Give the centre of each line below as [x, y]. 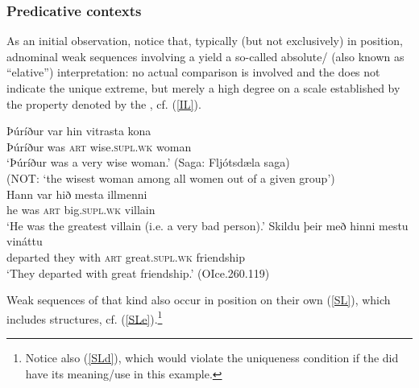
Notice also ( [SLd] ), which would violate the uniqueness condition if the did [212, 357]
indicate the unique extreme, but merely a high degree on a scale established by [203, 88]
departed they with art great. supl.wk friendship [126, 256]
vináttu [25, 241]
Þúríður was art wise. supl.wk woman [99, 146]
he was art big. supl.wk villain [81, 210]
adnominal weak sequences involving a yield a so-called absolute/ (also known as [205, 56]
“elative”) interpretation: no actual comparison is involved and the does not [193, 72]
